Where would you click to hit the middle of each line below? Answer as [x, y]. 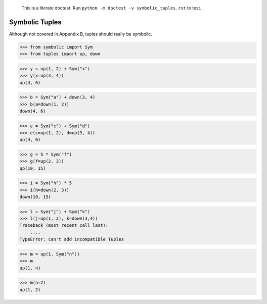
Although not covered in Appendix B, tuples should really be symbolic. [81, 34]
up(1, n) [30, 268]
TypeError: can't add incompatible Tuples [72, 239]
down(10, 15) [35, 197]
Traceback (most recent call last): [64, 226]
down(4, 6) [33, 111]
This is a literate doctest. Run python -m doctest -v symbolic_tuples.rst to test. [111, 8]
